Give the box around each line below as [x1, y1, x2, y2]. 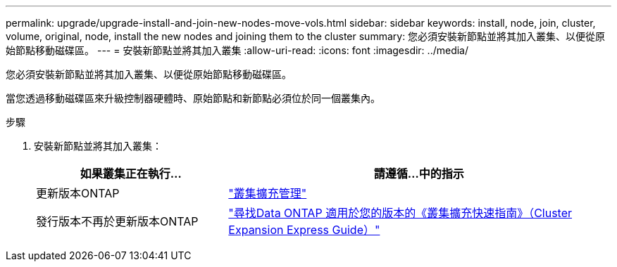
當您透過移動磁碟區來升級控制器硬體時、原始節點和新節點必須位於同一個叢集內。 [6, 92, 380, 104]
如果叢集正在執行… [80, 167, 182, 181]
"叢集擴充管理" [228, 186, 307, 200]
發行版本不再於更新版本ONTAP [36, 214, 199, 228]
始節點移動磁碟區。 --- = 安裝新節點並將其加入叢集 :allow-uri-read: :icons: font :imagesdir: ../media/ [6, 44, 469, 56]
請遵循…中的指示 [373, 167, 464, 181]
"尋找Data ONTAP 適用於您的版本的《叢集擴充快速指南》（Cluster [228, 206, 573, 220]
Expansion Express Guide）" [228, 223, 380, 237]
